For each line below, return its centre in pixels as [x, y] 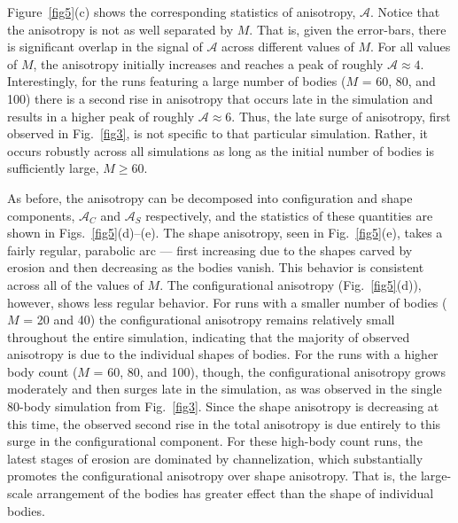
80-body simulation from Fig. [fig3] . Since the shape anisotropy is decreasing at [223, 406]
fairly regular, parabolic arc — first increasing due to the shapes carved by [210, 250]
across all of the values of [75, 284]
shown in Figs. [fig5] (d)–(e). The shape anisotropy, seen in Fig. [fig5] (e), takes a [225, 233]
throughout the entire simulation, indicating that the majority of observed [209, 336]
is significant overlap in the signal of [105, 47]
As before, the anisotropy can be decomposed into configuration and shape [210, 197]
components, [41, 215]
